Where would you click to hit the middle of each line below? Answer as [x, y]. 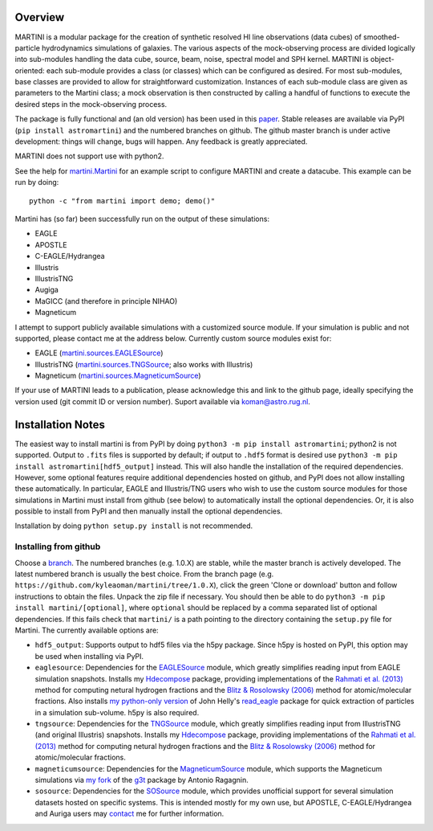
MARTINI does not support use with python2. [89, 156]
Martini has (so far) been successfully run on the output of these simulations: [142, 219]
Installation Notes [60, 425]
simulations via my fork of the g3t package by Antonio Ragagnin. [142, 780]
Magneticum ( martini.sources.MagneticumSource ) [118, 376]
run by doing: [37, 182]
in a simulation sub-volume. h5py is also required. [117, 712]
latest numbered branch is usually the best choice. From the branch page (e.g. [144, 574]
